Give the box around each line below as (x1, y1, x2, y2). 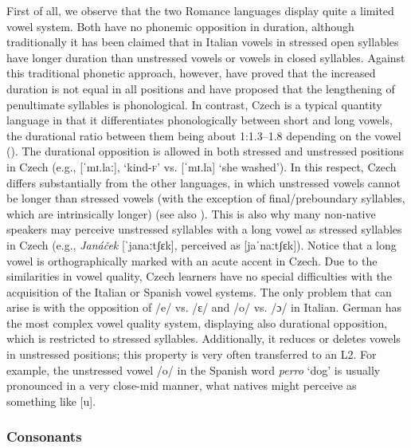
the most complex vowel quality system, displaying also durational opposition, (6, 314, 388, 331)
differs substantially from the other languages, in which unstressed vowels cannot (6, 174, 401, 191)
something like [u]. (6, 392, 96, 409)
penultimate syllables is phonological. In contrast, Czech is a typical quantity (6, 96, 382, 112)
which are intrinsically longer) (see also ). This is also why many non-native (6, 205, 376, 222)
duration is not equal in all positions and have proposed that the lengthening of (6, 80, 395, 96)
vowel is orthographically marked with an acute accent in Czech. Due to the (6, 252, 378, 269)
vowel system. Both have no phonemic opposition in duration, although (6, 18, 354, 34)
